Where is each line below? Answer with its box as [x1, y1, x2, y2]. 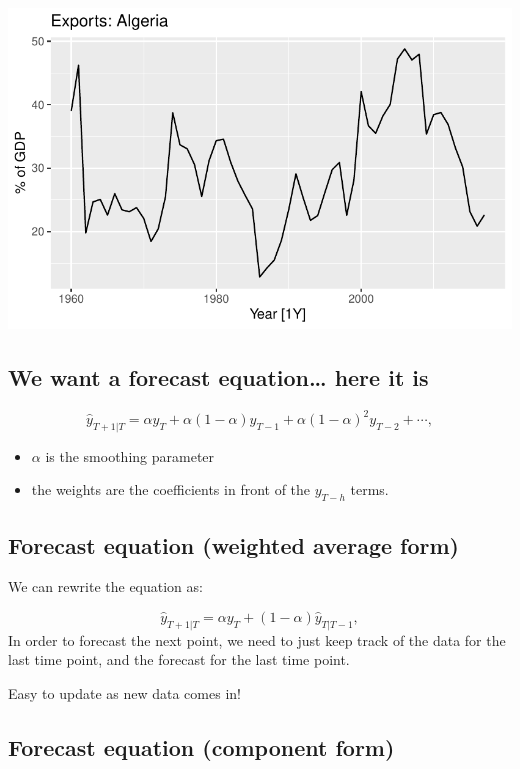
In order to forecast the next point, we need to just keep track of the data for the [8, 629, 506, 650]
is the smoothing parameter [45, 445, 215, 466]
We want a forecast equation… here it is [8, 361, 429, 392]
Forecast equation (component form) [8, 731, 395, 762]
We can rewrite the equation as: [8, 576, 203, 597]
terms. [350, 479, 389, 500]
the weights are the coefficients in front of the [31, 479, 311, 500]
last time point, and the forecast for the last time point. [8, 649, 350, 670]
